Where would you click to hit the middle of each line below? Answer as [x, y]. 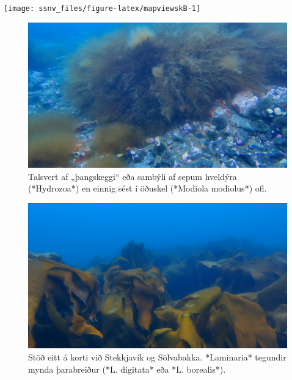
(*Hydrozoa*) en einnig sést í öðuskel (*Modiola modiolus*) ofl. [148, 188]
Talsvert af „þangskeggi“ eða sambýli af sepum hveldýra [133, 176]
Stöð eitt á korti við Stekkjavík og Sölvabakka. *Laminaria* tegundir [157, 357]
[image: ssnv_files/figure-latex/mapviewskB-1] [102, 9]
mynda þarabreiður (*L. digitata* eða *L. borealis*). [127, 369]
